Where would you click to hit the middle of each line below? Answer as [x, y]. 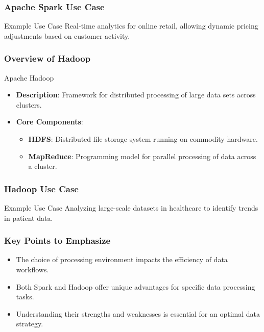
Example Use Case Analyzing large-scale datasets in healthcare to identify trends [131, 208]
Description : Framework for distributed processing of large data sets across [136, 95]
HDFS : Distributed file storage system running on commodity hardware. [143, 139]
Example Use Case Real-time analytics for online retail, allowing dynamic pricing [131, 26]
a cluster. [43, 166]
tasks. [25, 297]
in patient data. [29, 218]
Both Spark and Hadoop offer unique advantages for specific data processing [136, 286]
